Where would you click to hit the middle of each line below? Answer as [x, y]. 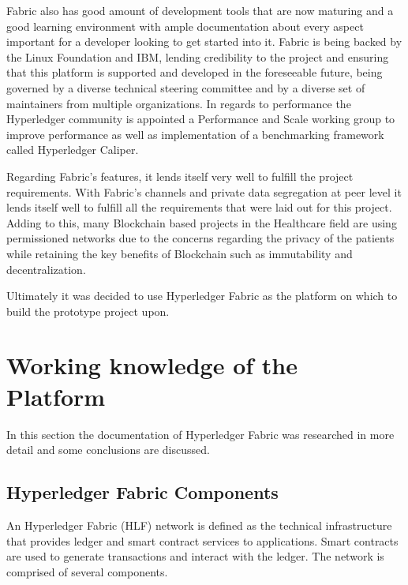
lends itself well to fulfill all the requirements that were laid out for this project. [199, 207]
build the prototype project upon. [88, 311]
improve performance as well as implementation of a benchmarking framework [195, 134]
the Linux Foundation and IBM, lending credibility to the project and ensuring [198, 56]
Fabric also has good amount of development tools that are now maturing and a [200, 10]
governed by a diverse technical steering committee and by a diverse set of [186, 87]
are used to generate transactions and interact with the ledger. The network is [195, 556]
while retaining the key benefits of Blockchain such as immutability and [180, 253]
